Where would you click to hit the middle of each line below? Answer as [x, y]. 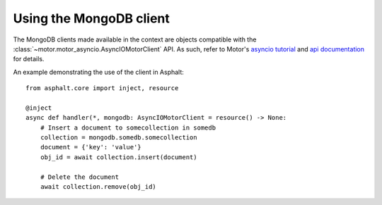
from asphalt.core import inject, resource [102, 88]
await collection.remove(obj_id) [98, 187]
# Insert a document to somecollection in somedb [128, 128]
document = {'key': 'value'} [91, 147]
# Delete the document [80, 177]
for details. [29, 59]
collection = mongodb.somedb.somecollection [118, 138]
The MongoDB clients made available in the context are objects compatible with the [135, 39]
